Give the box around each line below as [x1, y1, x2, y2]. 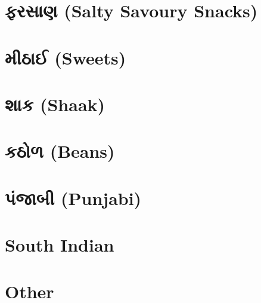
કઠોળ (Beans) [5, 139, 115, 163]
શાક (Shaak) [5, 91, 105, 116]
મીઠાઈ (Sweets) [5, 45, 126, 69]
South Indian [5, 232, 114, 257]
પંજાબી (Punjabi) [5, 185, 142, 210]
